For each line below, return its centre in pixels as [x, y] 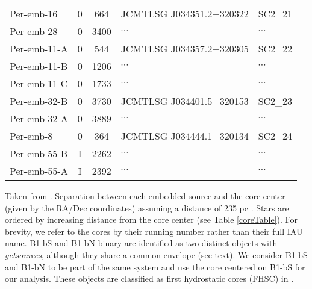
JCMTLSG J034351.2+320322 [185, 14]
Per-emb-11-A [39, 48]
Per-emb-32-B [39, 101]
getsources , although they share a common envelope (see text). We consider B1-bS [156, 254]
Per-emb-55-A [39, 171]
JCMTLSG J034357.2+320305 [185, 48]
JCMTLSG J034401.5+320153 [185, 101]
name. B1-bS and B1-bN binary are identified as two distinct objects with [141, 243]
